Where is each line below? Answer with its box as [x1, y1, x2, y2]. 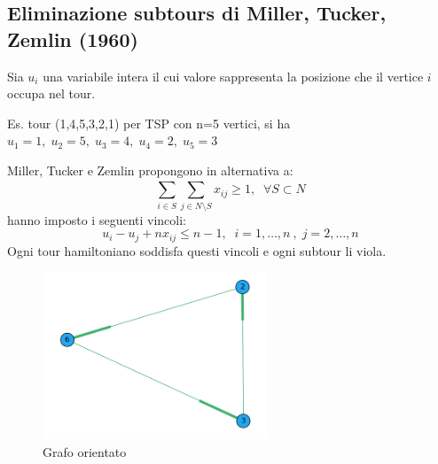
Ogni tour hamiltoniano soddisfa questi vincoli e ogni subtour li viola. [7, 241, 387, 259]
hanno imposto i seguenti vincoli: [7, 210, 187, 228]
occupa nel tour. [7, 84, 96, 103]
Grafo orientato [43, 442, 127, 460]
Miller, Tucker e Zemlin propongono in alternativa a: [7, 160, 293, 179]
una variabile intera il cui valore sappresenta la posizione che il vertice [43, 66, 424, 85]
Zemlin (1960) [7, 25, 138, 52]
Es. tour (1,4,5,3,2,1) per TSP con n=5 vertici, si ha [7, 113, 291, 132]
